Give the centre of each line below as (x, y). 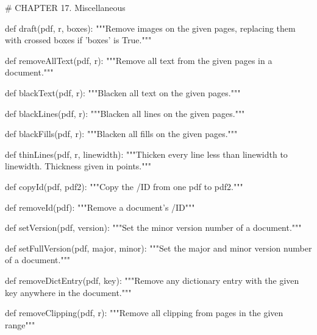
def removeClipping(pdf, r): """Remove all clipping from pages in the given (144, 313)
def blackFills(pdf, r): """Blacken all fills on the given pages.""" (121, 134)
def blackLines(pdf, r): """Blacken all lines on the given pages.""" (125, 113)
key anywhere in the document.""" (68, 292)
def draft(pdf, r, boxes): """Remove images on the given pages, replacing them (150, 28)
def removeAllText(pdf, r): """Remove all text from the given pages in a (139, 60)
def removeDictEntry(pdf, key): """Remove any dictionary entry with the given (152, 280)
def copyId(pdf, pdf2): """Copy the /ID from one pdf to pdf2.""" (124, 186)
